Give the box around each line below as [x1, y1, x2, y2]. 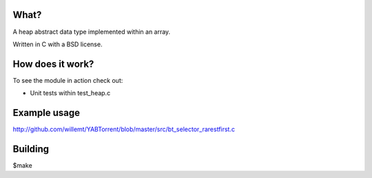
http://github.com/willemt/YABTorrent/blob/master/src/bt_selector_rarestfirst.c [12, 125, 236, 134]
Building [12, 143, 50, 155]
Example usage [12, 107, 81, 119]
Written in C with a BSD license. [12, 40, 103, 48]
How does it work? [12, 58, 94, 70]
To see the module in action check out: [12, 76, 123, 84]
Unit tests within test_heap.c [30, 89, 111, 97]
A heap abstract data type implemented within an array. [12, 28, 171, 36]
